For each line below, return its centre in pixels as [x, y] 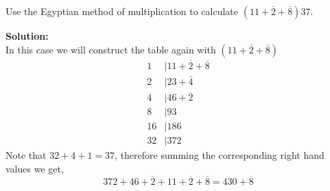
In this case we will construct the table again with [111, 49]
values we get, [35, 169]
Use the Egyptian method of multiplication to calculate [122, 11]
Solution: [27, 36]
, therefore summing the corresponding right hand [220, 155]
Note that [26, 155]
